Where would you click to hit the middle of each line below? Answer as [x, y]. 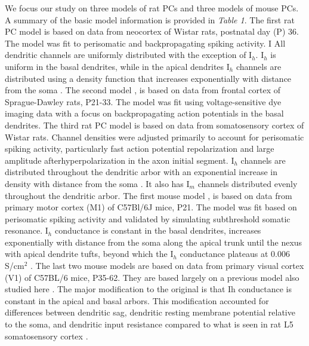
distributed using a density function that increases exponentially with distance [148, 78]
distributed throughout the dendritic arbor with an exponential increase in [141, 172]
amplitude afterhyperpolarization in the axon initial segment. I [120, 160]
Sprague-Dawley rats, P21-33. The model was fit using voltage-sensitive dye [143, 101]
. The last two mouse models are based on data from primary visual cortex [167, 266]
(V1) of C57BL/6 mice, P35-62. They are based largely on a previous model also [152, 277]
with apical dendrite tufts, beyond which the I [89, 254]
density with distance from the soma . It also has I [97, 183]
